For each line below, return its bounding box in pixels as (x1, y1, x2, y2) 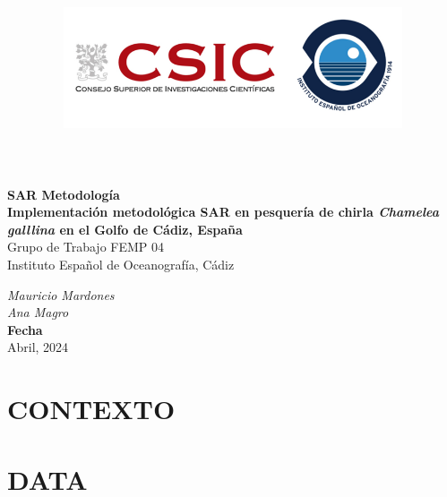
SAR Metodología (7, 184, 120, 203)
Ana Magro (7, 303, 69, 321)
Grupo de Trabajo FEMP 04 (7, 237, 165, 256)
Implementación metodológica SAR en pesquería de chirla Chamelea (7, 202, 439, 221)
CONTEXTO (7, 390, 176, 427)
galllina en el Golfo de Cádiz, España (7, 219, 243, 238)
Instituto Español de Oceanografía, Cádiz (7, 255, 235, 274)
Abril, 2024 (7, 338, 69, 356)
